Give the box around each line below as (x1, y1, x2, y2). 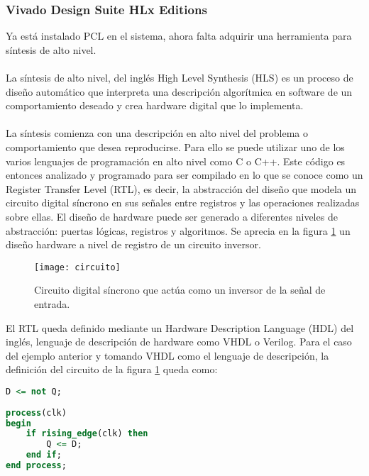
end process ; (6, 460, 67, 471)
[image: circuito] (34, 262, 121, 272)
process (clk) (6, 407, 67, 418)
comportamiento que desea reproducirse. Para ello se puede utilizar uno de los (6, 139, 345, 154)
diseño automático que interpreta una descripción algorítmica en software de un (6, 84, 353, 99)
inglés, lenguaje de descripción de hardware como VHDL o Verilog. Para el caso (6, 334, 352, 349)
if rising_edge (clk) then (26, 428, 148, 439)
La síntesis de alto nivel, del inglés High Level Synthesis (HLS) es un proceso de (6, 70, 353, 84)
